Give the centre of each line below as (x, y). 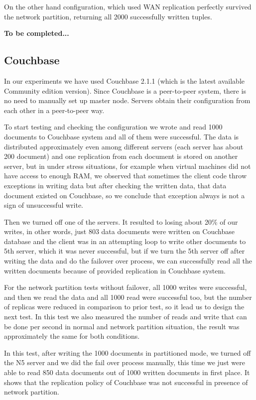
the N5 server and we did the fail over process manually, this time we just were (125, 362)
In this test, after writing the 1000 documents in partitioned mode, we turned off (128, 352)
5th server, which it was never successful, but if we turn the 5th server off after (125, 251)
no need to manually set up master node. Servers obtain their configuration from (127, 100)
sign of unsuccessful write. (44, 205)
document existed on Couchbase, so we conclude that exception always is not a (125, 195)
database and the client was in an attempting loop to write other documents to (125, 241)
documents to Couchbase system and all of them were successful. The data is (122, 136)
